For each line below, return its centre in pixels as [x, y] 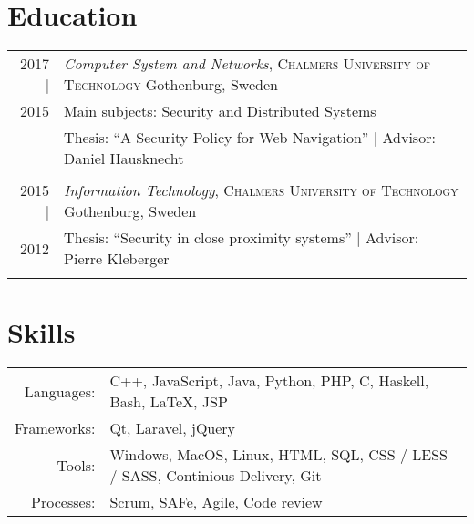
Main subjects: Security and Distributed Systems [220, 111]
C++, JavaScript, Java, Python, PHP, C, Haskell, [269, 381]
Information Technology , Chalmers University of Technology [261, 190]
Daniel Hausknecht [124, 159]
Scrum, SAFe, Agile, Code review [216, 502]
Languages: [60, 391]
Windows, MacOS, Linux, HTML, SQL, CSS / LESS [278, 455]
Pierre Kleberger [117, 259]
